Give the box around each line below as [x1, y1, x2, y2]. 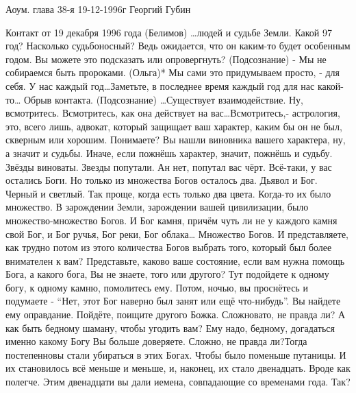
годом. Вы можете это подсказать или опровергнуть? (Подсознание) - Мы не [5, 51, 327, 66]
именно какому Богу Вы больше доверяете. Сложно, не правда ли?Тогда [5, 334, 307, 348]
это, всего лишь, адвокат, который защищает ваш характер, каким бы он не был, [5, 119, 342, 133]
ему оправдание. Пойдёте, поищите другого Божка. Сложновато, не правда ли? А [5, 307, 346, 322]
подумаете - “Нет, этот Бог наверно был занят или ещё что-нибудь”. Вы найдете [5, 294, 341, 308]
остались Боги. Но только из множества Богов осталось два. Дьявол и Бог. [5, 173, 318, 187]
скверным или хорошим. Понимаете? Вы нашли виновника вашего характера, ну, [5, 132, 346, 147]
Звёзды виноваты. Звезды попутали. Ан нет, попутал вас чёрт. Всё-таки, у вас [5, 159, 332, 174]
